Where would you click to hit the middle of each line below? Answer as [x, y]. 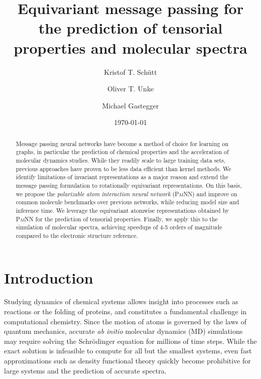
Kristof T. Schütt [130, 72]
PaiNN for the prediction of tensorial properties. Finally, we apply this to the [117, 219]
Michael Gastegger [130, 105]
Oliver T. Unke [130, 89]
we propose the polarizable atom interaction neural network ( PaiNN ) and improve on [126, 194]
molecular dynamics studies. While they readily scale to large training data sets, [121, 160]
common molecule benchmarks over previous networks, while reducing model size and [127, 202]
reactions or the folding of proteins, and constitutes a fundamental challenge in [125, 311]
